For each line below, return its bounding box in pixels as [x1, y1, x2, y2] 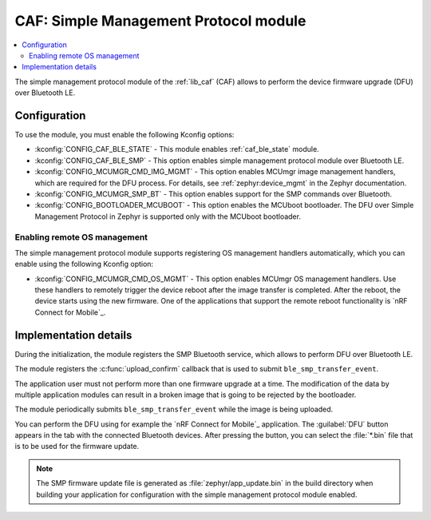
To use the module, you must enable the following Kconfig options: [14, 130, 235, 140]
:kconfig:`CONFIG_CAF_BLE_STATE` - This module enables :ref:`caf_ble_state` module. [34, 145, 319, 154]
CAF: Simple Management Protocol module [14, 12, 306, 30]
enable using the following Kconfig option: [14, 260, 154, 269]
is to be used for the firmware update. [14, 442, 140, 451]
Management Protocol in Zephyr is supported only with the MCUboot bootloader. [34, 212, 301, 221]
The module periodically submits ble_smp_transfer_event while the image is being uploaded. [14, 404, 334, 415]
